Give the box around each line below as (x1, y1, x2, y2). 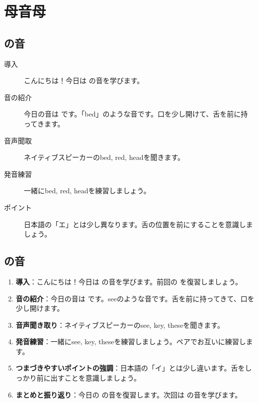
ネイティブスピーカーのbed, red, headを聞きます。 (24, 152, 185, 162)
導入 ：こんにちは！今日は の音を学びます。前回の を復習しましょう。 (15, 276, 242, 286)
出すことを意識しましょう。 (50, 373, 141, 383)
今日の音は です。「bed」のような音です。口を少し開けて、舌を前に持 (24, 109, 248, 119)
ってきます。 (24, 118, 65, 129)
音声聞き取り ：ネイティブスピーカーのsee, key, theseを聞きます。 (15, 319, 224, 330)
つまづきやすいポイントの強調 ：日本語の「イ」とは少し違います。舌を (15, 363, 245, 373)
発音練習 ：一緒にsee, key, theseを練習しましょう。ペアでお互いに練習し (15, 336, 246, 347)
